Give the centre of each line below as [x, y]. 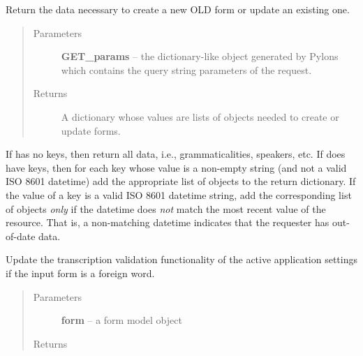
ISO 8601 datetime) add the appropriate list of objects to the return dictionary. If [181, 181]
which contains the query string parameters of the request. [186, 69]
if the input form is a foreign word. [80, 273]
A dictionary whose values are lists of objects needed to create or [200, 116]
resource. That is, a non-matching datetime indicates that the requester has [168, 222]
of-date [21, 236]
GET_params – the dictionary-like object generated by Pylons [200, 56]
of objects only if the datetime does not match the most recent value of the [166, 208]
